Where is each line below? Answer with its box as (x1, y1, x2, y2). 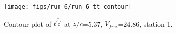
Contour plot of (4, 18, 51, 29)
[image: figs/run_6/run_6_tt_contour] (4, 3, 132, 10)
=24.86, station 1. (118, 18, 173, 29)
